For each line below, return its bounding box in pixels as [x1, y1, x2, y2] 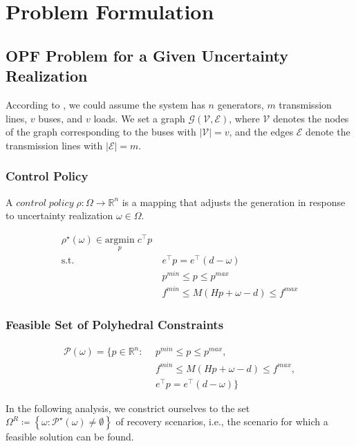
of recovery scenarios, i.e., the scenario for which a [115, 414, 328, 429]
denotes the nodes [272, 111, 349, 125]
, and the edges [229, 124, 294, 139]
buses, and [38, 111, 83, 125]
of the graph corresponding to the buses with [6, 124, 196, 139]
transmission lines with [6, 138, 103, 152]
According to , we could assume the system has [6, 97, 205, 111]
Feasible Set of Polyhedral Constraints [6, 315, 224, 333]
